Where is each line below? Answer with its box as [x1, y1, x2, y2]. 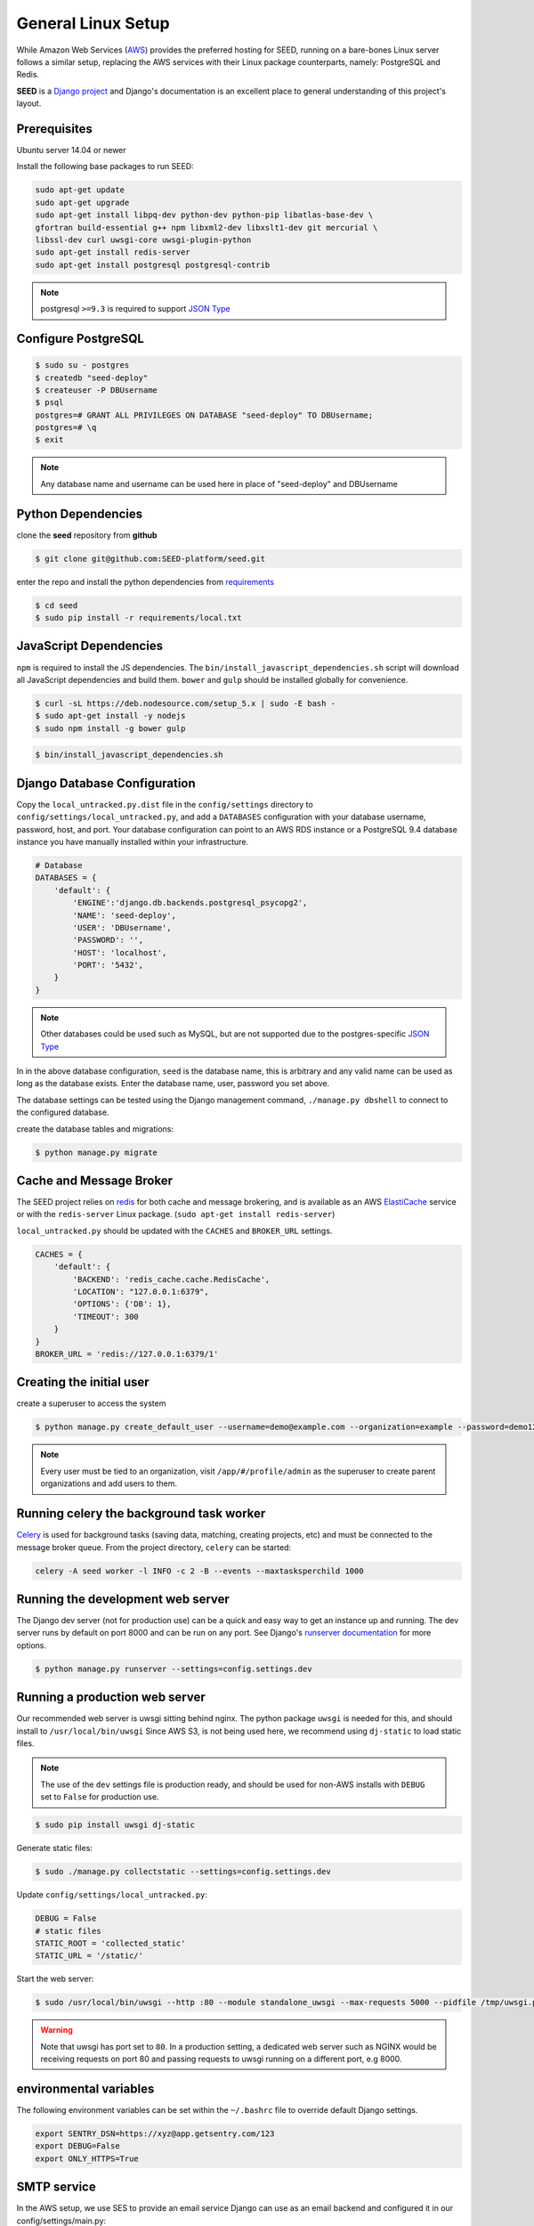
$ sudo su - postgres [35, 361, 130, 370]
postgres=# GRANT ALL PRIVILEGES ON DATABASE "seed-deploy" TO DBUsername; [35, 410, 374, 420]
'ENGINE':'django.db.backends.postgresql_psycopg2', [72, 898, 308, 908]
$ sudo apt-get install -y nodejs [35, 711, 186, 721]
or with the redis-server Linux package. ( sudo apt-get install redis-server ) [16, 1209, 336, 1220]
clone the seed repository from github [16, 530, 158, 540]
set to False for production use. [40, 1791, 159, 1802]
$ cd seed [35, 600, 78, 610]
